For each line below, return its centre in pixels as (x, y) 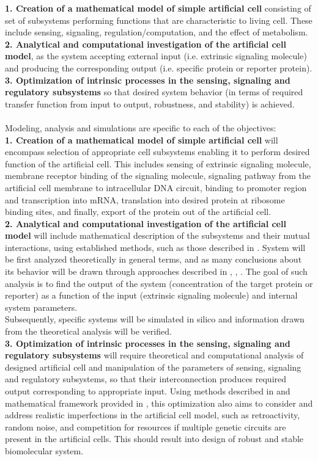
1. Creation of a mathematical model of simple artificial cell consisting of (158, 8)
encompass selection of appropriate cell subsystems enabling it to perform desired (157, 152)
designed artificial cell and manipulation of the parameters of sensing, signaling (153, 367)
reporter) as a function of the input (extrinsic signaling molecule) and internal (151, 295)
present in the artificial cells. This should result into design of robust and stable (154, 439)
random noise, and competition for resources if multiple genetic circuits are (146, 427)
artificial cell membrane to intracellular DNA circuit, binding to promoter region (156, 187)
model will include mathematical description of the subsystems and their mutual (157, 235)
